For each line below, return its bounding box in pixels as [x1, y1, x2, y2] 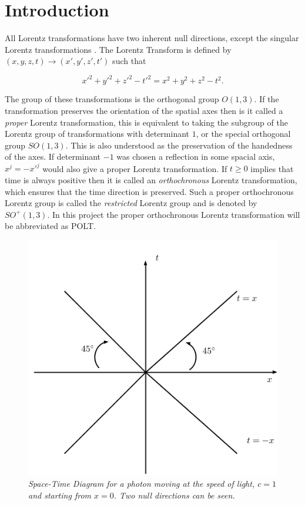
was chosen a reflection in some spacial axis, [116, 150, 275, 163]
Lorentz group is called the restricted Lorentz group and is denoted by [5, 197, 257, 209]
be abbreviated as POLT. [5, 220, 96, 232]
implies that [250, 162, 294, 174]
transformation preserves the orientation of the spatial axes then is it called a [5, 105, 283, 116]
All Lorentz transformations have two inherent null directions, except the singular [5, 32, 299, 44]
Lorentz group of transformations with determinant [5, 127, 190, 140]
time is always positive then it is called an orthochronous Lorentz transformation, [5, 174, 297, 186]
